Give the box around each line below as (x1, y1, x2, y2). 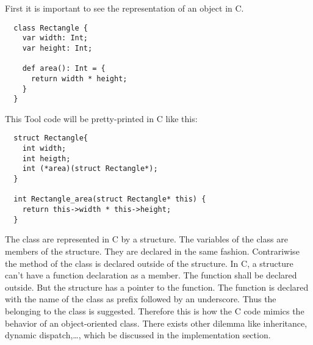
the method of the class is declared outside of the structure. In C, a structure (5, 256, 293, 269)
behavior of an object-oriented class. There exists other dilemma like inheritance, (5, 316, 308, 329)
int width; (22, 144, 67, 153)
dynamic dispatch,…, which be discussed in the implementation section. (5, 329, 271, 341)
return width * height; (31, 74, 128, 83)
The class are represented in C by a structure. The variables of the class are (5, 233, 288, 245)
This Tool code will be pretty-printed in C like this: (5, 112, 198, 125)
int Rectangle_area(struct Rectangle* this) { (13, 195, 206, 204)
